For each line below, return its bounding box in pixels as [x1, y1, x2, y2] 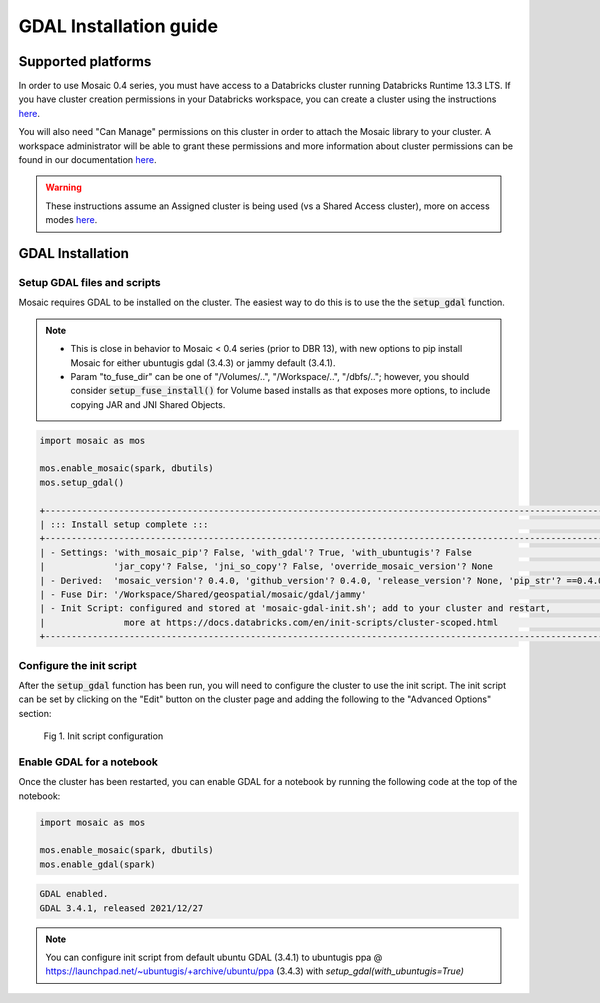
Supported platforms [18, 53, 152, 70]
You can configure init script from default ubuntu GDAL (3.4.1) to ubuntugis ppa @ [45, 951, 383, 964]
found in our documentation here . [18, 154, 157, 166]
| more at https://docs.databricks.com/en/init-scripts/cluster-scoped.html [39, 616, 499, 628]
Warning [45, 181, 82, 194]
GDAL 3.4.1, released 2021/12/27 [39, 902, 204, 914]
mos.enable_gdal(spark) [39, 858, 157, 870]
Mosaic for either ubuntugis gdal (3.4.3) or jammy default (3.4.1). [70, 356, 336, 369]
